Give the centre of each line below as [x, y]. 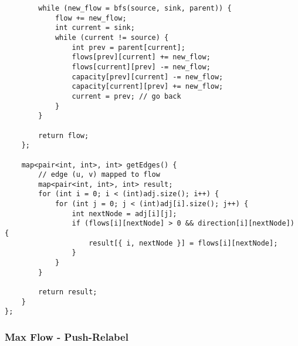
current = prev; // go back [126, 96]
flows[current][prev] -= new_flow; [141, 67]
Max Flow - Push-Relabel [67, 336]
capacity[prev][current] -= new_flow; [148, 77]
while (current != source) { [112, 37]
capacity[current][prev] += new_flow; [148, 87]
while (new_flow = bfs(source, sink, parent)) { [135, 8]
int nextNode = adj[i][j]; [124, 214]
